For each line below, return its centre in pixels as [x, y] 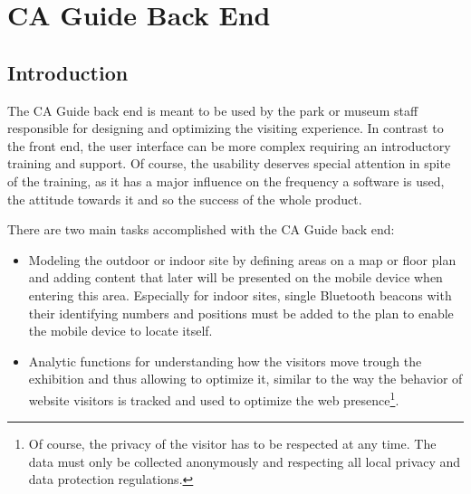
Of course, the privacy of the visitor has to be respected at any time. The [232, 444]
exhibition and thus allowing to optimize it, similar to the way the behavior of [245, 379]
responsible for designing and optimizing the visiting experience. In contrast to [226, 128]
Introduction [68, 72]
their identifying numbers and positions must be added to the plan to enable [241, 313]
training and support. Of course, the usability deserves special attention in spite [229, 163]
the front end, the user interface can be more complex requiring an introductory [229, 145]
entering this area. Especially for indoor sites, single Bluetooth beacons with [240, 294]
